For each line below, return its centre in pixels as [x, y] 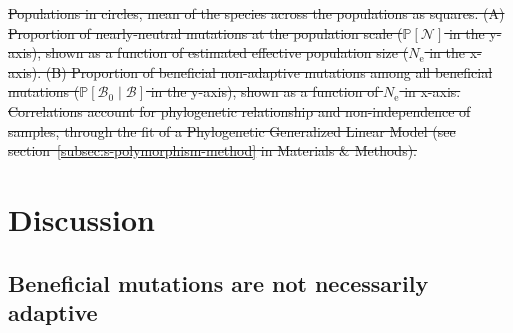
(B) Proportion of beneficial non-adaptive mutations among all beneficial [269, 71]
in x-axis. [432, 91]
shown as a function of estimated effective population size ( [227, 52]
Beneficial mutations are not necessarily [218, 282]
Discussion [81, 218]
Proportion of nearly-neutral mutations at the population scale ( [205, 32]
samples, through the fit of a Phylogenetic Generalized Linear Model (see [232, 130]
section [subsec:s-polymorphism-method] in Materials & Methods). [212, 150]
